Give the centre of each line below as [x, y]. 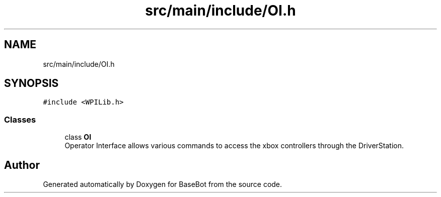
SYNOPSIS [31, 83]
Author [22, 165]
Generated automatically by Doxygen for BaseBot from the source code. [163, 184]
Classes [20, 119]
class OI [78, 137]
